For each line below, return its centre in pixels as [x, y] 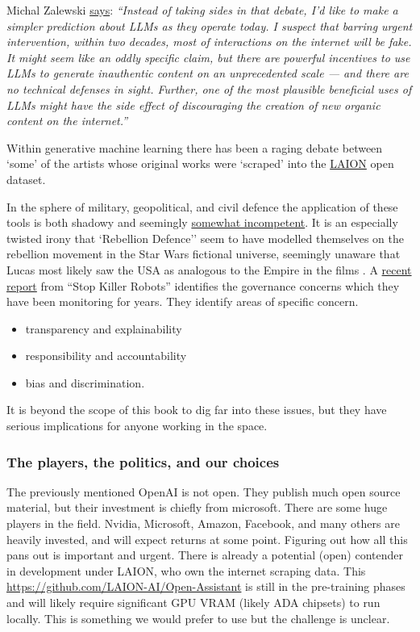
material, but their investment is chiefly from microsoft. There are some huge [197, 507]
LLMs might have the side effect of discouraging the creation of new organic [193, 105]
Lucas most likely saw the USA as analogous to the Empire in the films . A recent [209, 269]
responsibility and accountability [106, 356]
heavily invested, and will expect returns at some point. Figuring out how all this [207, 539]
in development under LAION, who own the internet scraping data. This [186, 570]
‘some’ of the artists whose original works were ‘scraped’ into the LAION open [200, 163]
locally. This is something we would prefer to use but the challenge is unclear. [198, 618]
